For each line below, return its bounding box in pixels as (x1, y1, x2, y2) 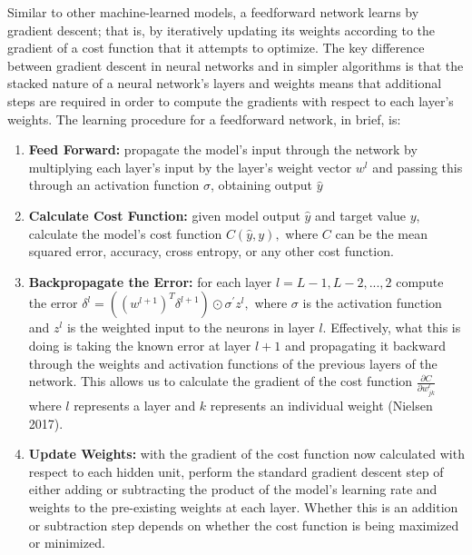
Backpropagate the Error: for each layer (28, 272, 272, 291)
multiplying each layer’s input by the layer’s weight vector (28, 157, 352, 176)
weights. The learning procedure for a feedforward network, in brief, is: (7, 109, 401, 128)
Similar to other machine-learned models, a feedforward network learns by (7, 3, 419, 21)
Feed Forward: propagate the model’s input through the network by (28, 140, 418, 159)
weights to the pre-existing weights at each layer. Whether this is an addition (28, 497, 458, 516)
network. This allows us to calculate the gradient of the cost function (28, 372, 413, 391)
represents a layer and (74, 395, 196, 414)
